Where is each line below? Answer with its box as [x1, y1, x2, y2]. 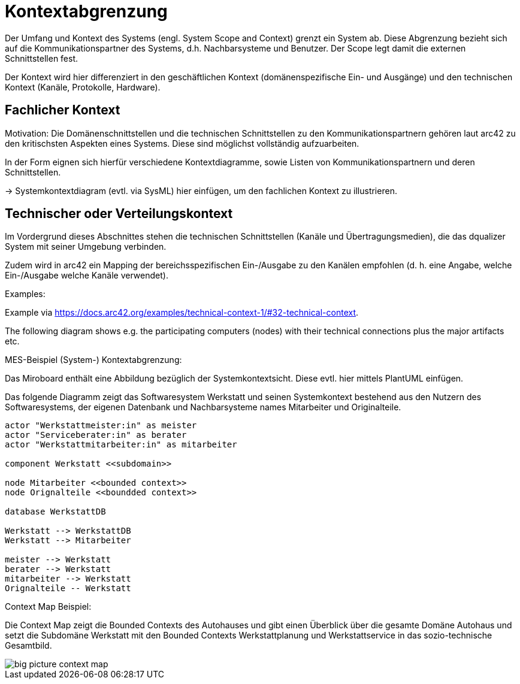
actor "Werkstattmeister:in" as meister [5, 420, 197, 431]
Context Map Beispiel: [5, 601, 92, 612]
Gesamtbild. [5, 640, 52, 651]
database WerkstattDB [5, 507, 106, 517]
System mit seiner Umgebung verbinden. [5, 241, 167, 252]
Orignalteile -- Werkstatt [5, 583, 131, 594]
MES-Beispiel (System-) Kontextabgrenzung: [5, 355, 182, 365]
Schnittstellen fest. [5, 53, 78, 63]
